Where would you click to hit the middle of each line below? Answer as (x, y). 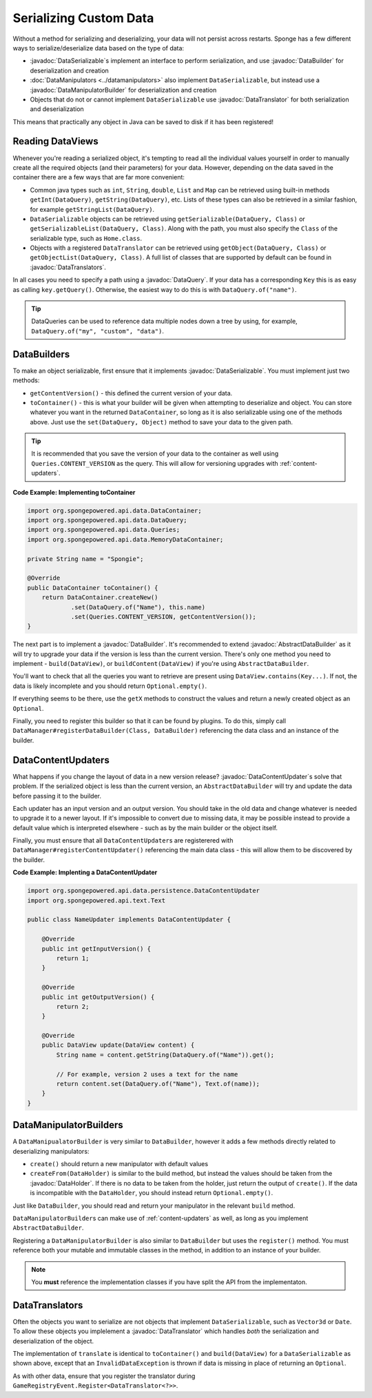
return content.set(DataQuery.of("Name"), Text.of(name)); (158, 1084)
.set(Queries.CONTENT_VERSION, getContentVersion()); (163, 617)
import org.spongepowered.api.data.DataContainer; (115, 510)
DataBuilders (41, 354)
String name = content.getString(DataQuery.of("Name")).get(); (165, 1055)
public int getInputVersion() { (96, 948)
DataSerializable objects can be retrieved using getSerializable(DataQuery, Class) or (168, 219)
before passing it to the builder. (57, 796)
